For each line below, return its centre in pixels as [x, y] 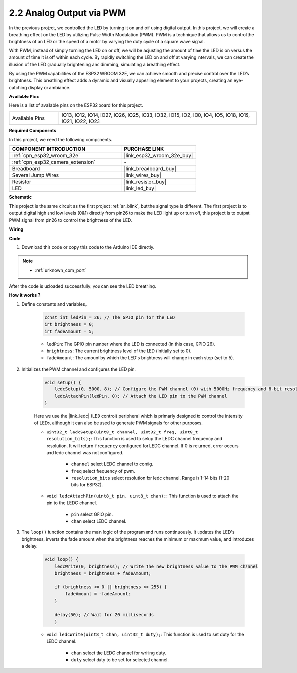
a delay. [29, 546]
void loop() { [61, 559]
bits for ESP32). [87, 484]
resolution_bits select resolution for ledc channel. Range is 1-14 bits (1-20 [150, 478]
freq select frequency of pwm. [103, 471]
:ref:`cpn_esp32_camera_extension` [54, 162]
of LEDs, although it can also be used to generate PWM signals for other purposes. [118, 423]
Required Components [33, 130]
